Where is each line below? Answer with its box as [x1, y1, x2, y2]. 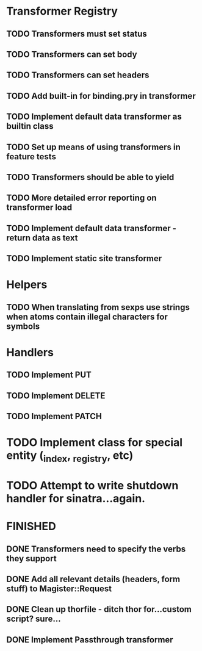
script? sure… [6, 614, 61, 624]
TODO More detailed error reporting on [6, 193, 157, 203]
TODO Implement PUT [6, 370, 92, 380]
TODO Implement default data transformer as [6, 112, 182, 122]
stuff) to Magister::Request [6, 583, 112, 594]
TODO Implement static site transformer [6, 253, 162, 264]
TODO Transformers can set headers [6, 70, 150, 81]
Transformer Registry [6, 4, 118, 18]
